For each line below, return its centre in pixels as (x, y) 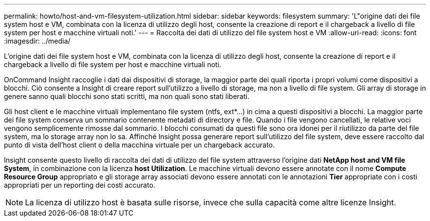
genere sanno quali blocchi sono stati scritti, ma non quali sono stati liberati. (127, 96)
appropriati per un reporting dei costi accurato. (80, 185)
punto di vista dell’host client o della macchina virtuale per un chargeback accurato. (139, 145)
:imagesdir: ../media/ (37, 41)
